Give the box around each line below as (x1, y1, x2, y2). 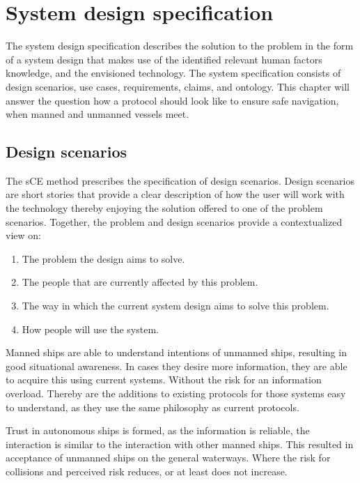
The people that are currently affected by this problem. (22, 275, 258, 289)
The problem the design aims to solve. (22, 251, 185, 266)
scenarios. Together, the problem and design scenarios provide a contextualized (6, 214, 343, 229)
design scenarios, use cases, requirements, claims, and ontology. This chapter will (6, 79, 350, 93)
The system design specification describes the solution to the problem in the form (6, 38, 354, 53)
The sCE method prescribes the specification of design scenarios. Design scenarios (6, 173, 354, 187)
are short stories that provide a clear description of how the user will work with (6, 187, 345, 201)
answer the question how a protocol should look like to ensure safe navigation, (6, 93, 339, 107)
